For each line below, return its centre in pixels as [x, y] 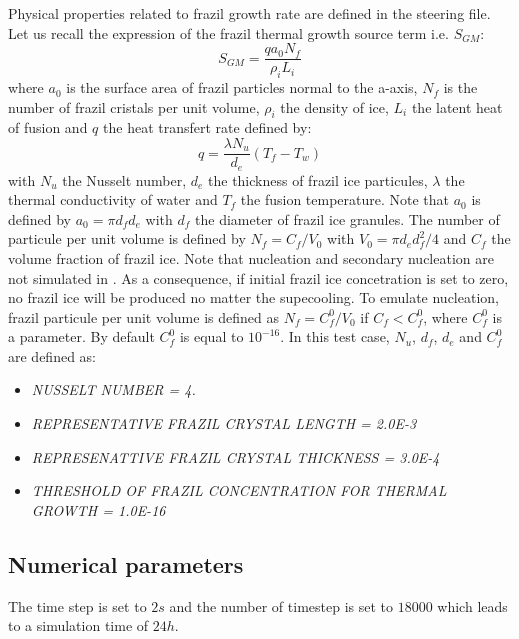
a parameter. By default [81, 336]
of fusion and [48, 127]
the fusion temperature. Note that [345, 199]
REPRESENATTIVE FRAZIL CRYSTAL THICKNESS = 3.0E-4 [235, 456]
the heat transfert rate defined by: [207, 127]
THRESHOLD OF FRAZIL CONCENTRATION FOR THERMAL [239, 490]
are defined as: [52, 355]
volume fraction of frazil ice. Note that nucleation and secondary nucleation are [251, 257]
